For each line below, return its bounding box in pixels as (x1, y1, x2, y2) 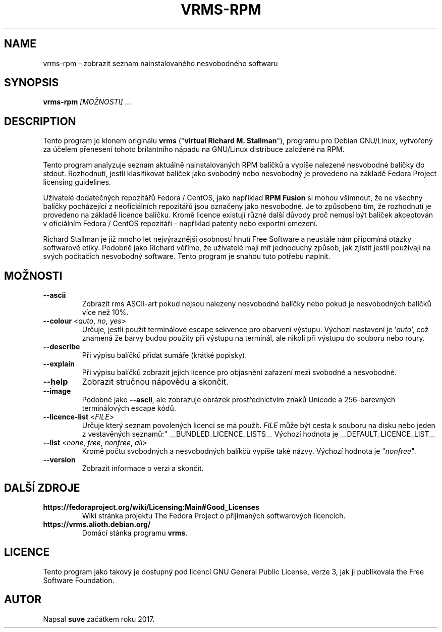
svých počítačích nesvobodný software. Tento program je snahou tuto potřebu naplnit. (43, 252, 330, 261)
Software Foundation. (43, 575, 115, 585)
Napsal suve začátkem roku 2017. (43, 614, 155, 623)
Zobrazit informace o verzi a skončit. (82, 464, 204, 473)
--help (43, 377, 68, 387)
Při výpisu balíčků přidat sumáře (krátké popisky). (82, 351, 247, 360)
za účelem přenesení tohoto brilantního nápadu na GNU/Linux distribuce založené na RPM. (43, 145, 345, 154)
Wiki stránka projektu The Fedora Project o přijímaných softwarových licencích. (82, 511, 346, 520)
